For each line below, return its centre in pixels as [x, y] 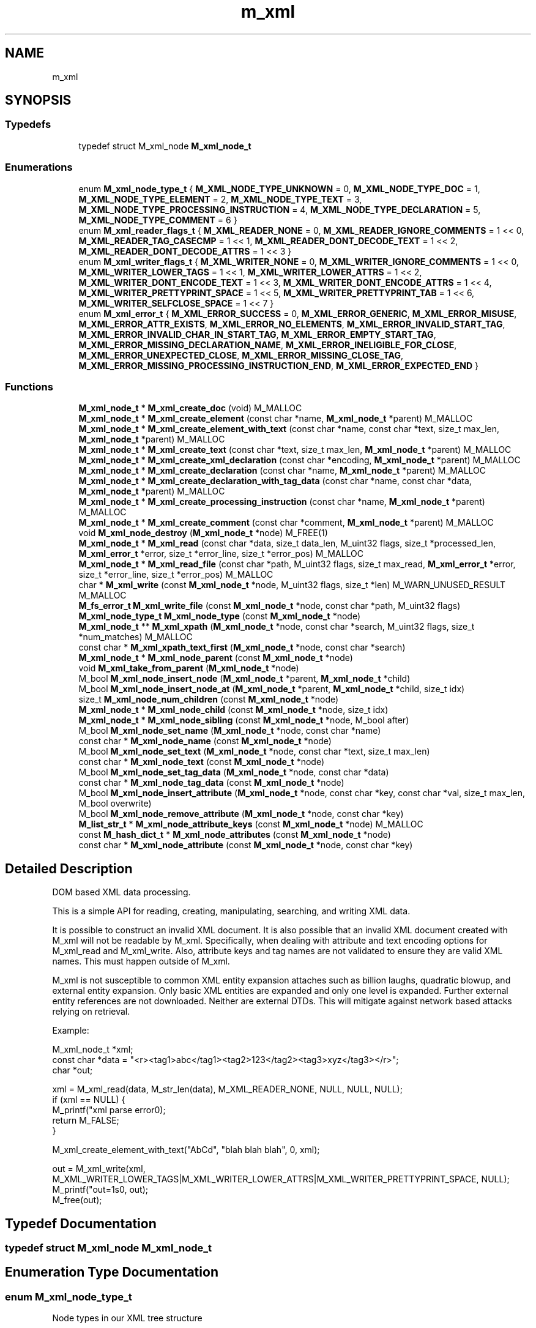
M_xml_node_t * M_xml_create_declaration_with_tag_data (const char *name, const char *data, [275, 481]
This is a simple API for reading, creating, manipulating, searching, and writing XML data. [231, 911]
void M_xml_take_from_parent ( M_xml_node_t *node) [189, 668]
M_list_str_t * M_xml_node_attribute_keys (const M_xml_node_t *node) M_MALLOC [251, 824]
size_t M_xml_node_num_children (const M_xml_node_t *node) [209, 699]
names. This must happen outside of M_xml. [141, 961]
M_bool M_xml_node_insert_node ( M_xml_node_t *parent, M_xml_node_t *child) [244, 679]
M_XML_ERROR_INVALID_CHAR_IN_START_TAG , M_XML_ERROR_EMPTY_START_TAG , [257, 334]
